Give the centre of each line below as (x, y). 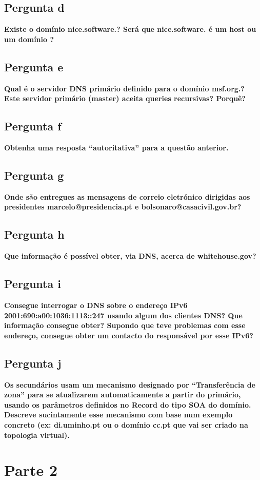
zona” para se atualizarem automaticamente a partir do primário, (123, 395)
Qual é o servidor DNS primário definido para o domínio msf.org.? (124, 88)
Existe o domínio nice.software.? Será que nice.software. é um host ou (130, 29)
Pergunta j (33, 363)
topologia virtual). (37, 435)
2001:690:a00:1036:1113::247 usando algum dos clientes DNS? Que (123, 315)
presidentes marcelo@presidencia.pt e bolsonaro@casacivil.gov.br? (123, 207)
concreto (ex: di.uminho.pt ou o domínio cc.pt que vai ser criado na (126, 424)
